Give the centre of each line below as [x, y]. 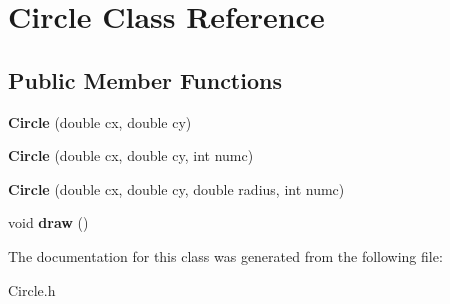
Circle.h [32, 289]
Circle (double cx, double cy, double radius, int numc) [176, 188]
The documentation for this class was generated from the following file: [225, 255]
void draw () [48, 222]
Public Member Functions [145, 79]
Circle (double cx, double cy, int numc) [131, 155]
